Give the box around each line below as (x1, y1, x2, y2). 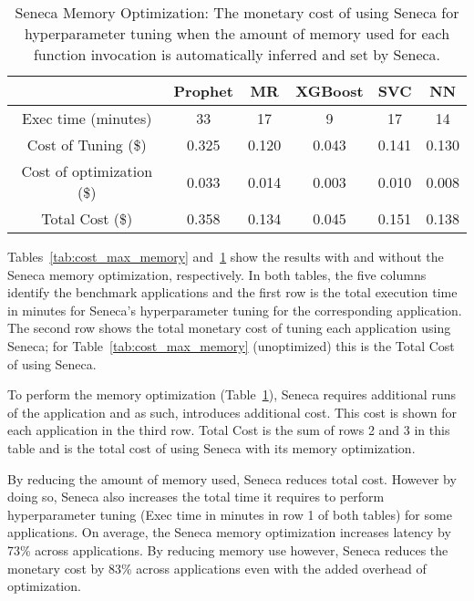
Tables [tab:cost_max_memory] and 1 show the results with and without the (7, 247, 444, 265)
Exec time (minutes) (21, 108, 152, 129)
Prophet (173, 80, 233, 101)
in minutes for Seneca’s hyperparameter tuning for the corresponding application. (7, 300, 462, 319)
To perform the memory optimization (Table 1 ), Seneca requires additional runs (7, 385, 456, 404)
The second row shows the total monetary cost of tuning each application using (7, 318, 451, 337)
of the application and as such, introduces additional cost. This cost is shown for (7, 402, 458, 421)
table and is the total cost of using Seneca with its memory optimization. (7, 438, 416, 457)
